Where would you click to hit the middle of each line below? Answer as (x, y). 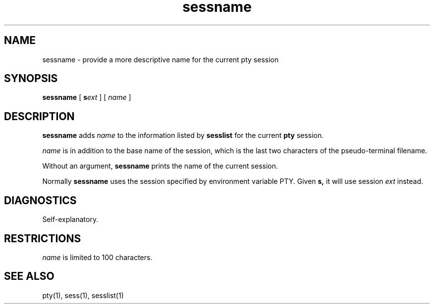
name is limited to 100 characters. (97, 257)
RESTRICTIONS (43, 238)
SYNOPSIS (31, 79)
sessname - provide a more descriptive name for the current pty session (161, 59)
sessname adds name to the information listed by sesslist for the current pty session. (183, 135)
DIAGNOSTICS (40, 200)
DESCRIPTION (39, 116)
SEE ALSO (29, 276)
